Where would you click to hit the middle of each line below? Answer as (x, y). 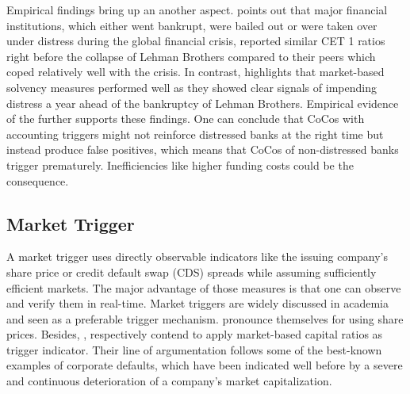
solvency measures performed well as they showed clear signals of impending (192, 87)
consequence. (38, 180)
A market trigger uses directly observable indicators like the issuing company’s (197, 256)
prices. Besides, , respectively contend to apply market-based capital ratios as (195, 334)
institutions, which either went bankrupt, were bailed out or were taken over (192, 25)
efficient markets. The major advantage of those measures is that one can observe (204, 287)
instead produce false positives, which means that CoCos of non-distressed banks (203, 149)
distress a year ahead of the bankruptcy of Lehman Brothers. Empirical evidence (203, 103)
